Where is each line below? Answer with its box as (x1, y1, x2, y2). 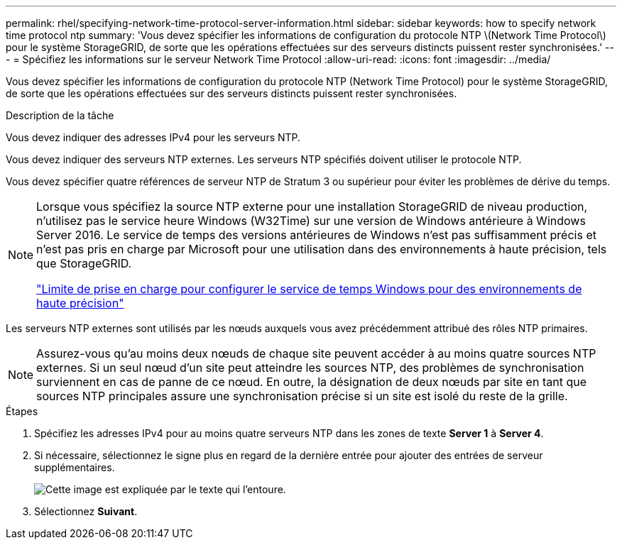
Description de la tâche (6, 109, 114, 121)
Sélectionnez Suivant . (34, 505, 138, 517)
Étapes (6, 405, 38, 417)
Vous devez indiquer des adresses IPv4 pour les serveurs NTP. (6, 131, 301, 143)
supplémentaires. (34, 461, 115, 473)
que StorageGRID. (36, 256, 132, 270)
